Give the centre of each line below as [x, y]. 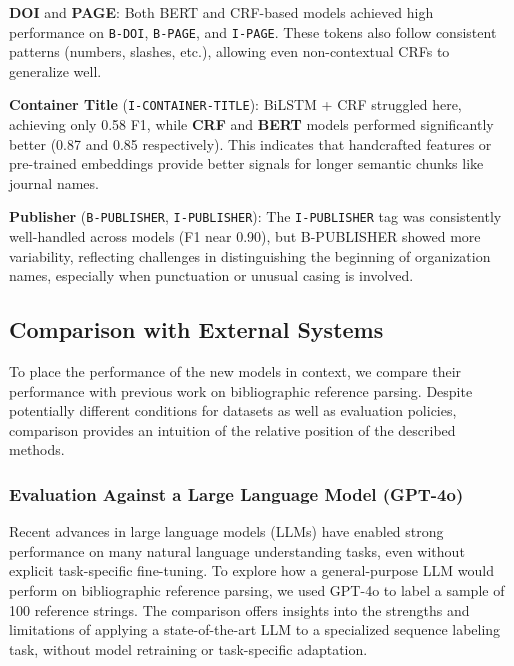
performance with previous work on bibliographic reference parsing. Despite [241, 390]
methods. [37, 449]
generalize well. [55, 70]
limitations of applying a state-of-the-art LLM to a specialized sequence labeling [255, 629]
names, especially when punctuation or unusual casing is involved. [211, 275]
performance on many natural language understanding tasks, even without [237, 550]
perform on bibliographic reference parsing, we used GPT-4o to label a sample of [257, 590]
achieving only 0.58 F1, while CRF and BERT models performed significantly [251, 124]
